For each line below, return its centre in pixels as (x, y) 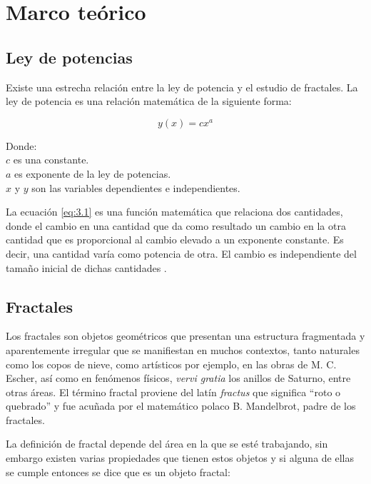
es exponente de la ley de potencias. (93, 173)
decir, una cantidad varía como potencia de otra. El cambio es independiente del (181, 253)
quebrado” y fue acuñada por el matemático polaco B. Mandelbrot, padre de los (181, 406)
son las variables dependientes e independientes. (136, 187)
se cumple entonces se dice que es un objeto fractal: (118, 472)
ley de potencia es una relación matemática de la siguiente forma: (149, 101)
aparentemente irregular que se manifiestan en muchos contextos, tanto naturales (183, 349)
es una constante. (51, 160)
